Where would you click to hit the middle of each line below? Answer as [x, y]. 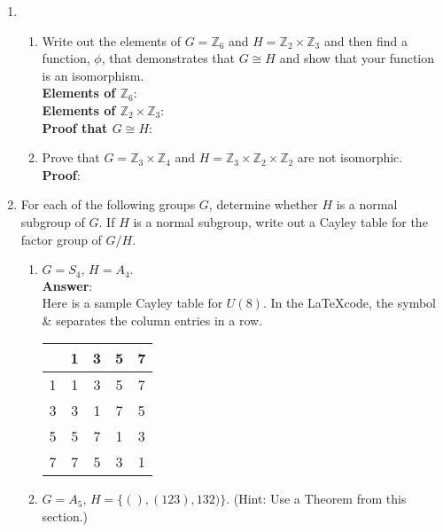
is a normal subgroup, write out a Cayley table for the [280, 221]
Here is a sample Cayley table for [132, 303]
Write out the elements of [112, 40]
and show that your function [357, 58]
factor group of [61, 239]
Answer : [67, 285]
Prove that [71, 157]
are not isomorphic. [350, 157]
